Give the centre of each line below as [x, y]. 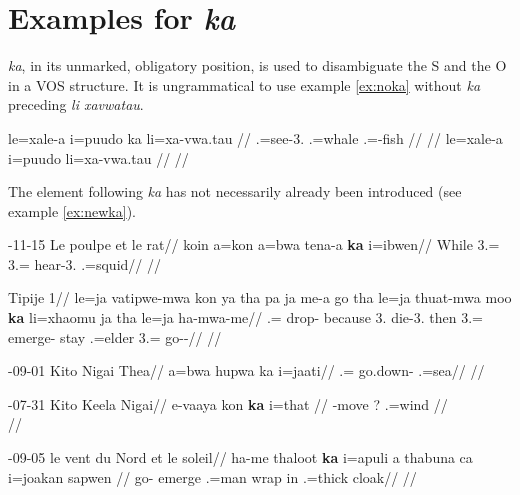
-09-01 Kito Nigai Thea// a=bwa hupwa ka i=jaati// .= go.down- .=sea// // [246, 370]
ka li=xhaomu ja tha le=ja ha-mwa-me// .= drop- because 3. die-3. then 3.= [245, 317]
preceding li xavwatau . [76, 104]
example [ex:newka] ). [72, 210]
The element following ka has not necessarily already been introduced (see [235, 191]
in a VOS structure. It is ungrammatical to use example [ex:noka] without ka [244, 84]
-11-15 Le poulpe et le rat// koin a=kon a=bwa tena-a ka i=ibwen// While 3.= [254, 244]
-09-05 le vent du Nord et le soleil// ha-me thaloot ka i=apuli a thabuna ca [240, 457]
